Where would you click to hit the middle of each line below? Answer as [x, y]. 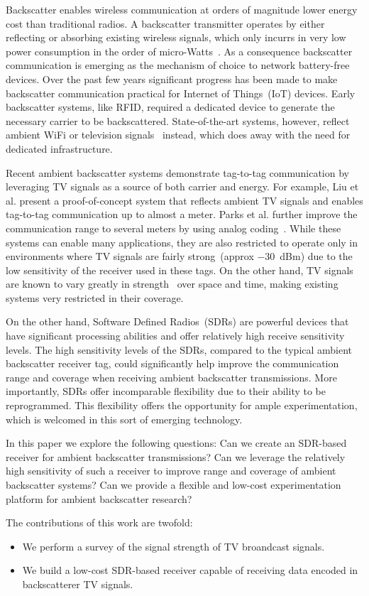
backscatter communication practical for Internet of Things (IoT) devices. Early [181, 93]
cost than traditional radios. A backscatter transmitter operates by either [165, 23]
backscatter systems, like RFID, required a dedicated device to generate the [170, 107]
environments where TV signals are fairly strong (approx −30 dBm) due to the [179, 256]
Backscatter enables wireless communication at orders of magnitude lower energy [182, 9]
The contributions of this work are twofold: [99, 522]
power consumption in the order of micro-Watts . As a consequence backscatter [179, 51]
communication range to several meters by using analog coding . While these [174, 228]
